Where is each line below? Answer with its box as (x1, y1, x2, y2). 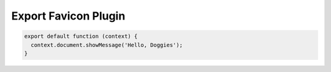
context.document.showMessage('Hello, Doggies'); (31, 41, 183, 48)
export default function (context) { (24, 33, 138, 40)
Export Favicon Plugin (11, 9, 126, 23)
